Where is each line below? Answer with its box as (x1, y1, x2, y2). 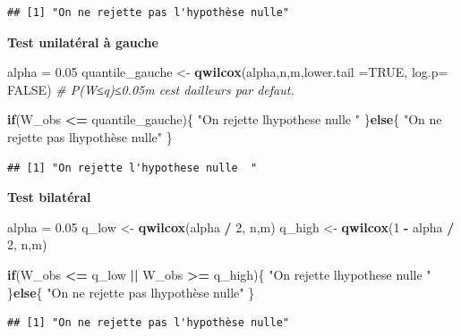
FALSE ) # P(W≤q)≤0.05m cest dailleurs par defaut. (7, 80, 295, 98)
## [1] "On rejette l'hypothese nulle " (7, 161, 258, 174)
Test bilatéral (7, 188, 91, 206)
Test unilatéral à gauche (7, 32, 158, 51)
